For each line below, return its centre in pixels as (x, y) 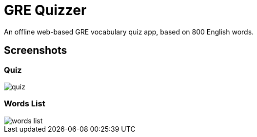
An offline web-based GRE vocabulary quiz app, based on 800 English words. (129, 32)
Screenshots (36, 51)
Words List (25, 104)
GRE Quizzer (45, 10)
